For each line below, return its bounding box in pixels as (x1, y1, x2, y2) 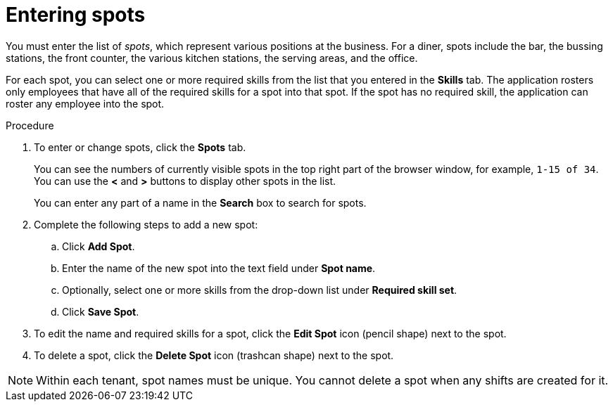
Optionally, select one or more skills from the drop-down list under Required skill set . (62, 283, 457, 296)
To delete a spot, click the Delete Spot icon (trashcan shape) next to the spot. (34, 349, 394, 361)
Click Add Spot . (62, 240, 135, 252)
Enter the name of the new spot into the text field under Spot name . (62, 261, 376, 274)
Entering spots (6, 3, 146, 27)
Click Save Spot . (62, 305, 139, 318)
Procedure (6, 119, 54, 131)
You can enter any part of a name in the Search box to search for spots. (34, 196, 367, 209)
